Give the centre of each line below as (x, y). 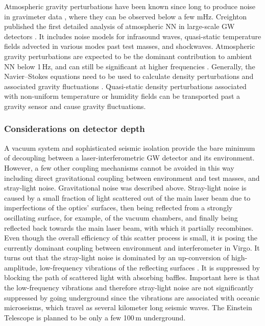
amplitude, (21, 267)
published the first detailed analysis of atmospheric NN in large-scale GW (119, 26)
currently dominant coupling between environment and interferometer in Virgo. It (132, 247)
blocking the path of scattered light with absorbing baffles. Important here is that (132, 277)
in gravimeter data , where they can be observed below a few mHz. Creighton (126, 16)
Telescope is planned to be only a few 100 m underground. (95, 317)
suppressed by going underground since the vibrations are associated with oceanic (132, 297)
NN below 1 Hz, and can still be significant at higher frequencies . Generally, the (130, 66)
